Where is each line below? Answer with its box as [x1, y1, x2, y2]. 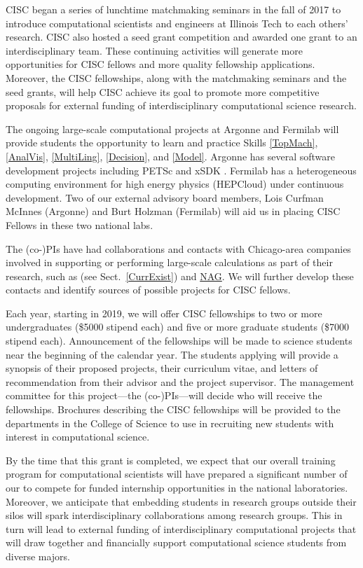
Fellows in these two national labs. [6, 217, 153, 232]
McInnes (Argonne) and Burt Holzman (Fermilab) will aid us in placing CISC [6, 204, 341, 219]
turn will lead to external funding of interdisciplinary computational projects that [6, 521, 357, 536]
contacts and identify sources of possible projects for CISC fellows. [6, 282, 291, 297]
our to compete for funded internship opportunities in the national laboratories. [6, 480, 348, 494]
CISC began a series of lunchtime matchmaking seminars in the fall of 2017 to [6, 2, 341, 16]
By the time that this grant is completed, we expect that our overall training [6, 452, 336, 467]
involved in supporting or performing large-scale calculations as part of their [6, 255, 333, 270]
